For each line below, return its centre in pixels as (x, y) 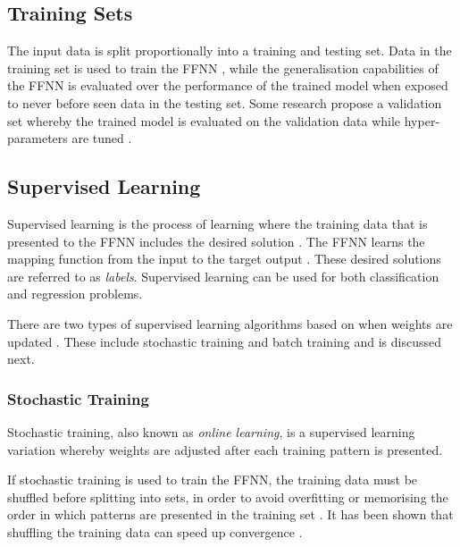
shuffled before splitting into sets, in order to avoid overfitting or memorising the (228, 497)
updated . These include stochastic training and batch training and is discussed (224, 341)
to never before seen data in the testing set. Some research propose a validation (225, 102)
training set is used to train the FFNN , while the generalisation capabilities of (223, 67)
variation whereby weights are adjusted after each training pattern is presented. (225, 449)
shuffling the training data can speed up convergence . (155, 531)
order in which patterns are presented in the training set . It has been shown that (230, 514)
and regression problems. (75, 294)
